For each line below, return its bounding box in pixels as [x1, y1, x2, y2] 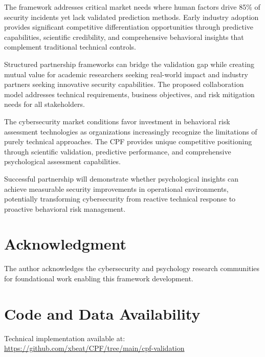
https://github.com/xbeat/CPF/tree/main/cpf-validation [4, 343, 185, 353]
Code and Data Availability [4, 303, 201, 324]
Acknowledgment [4, 233, 126, 254]
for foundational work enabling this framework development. [4, 273, 193, 283]
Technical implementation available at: [4, 332, 125, 343]
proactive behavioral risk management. [4, 203, 126, 214]
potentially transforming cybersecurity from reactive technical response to [4, 193, 236, 204]
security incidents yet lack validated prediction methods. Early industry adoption [4, 11, 259, 22]
